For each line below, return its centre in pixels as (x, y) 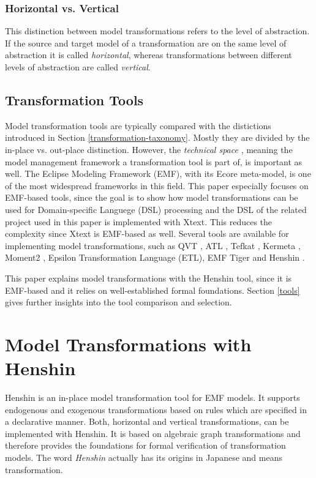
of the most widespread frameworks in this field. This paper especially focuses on (157, 185)
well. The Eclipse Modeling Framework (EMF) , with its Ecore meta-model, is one (158, 174)
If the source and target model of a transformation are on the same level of (146, 43)
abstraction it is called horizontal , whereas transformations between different (149, 55)
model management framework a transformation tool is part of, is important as (154, 161)
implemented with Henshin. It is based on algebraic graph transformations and (153, 433)
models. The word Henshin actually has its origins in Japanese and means (144, 457)
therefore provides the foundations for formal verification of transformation (145, 445)
